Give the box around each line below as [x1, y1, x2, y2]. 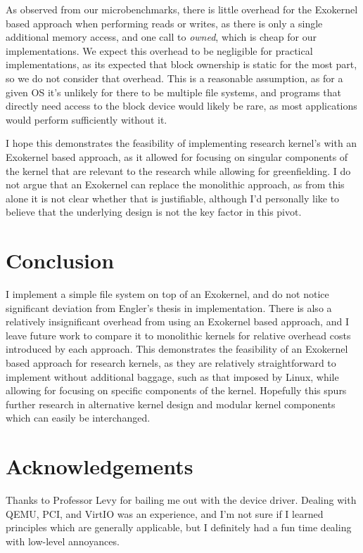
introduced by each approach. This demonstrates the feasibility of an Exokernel [6, 341, 348, 356]
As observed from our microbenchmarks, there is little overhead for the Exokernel [6, 2, 358, 16]
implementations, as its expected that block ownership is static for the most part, [6, 57, 357, 72]
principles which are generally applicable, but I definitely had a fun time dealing [6, 520, 352, 535]
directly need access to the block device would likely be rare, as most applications [6, 98, 357, 113]
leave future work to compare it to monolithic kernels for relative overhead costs [6, 327, 351, 342]
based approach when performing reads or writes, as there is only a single [6, 15, 323, 30]
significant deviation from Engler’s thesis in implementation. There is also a [6, 300, 332, 315]
